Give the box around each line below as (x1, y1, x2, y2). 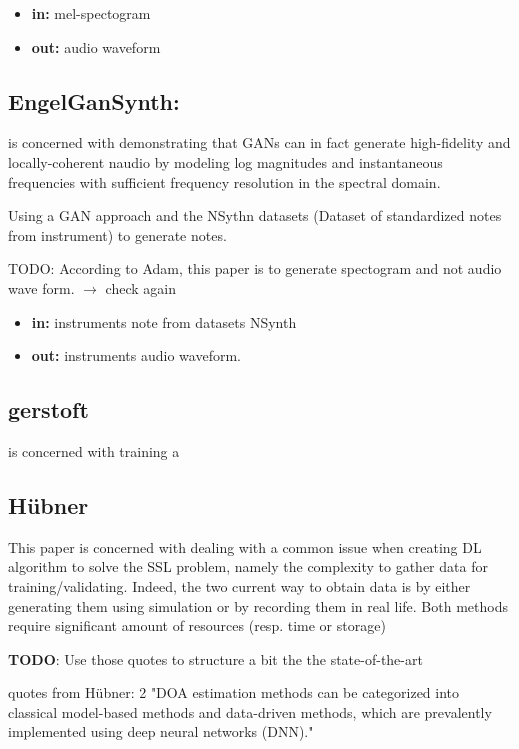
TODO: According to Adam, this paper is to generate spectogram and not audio (8, 258, 502, 279)
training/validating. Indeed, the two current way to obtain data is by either (8, 575, 471, 596)
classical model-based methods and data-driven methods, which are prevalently (8, 701, 492, 722)
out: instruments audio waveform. (31, 345, 241, 366)
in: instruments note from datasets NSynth (31, 311, 297, 332)
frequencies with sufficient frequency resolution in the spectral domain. (8, 171, 441, 192)
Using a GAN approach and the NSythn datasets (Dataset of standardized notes (8, 205, 502, 226)
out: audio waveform (31, 36, 161, 57)
